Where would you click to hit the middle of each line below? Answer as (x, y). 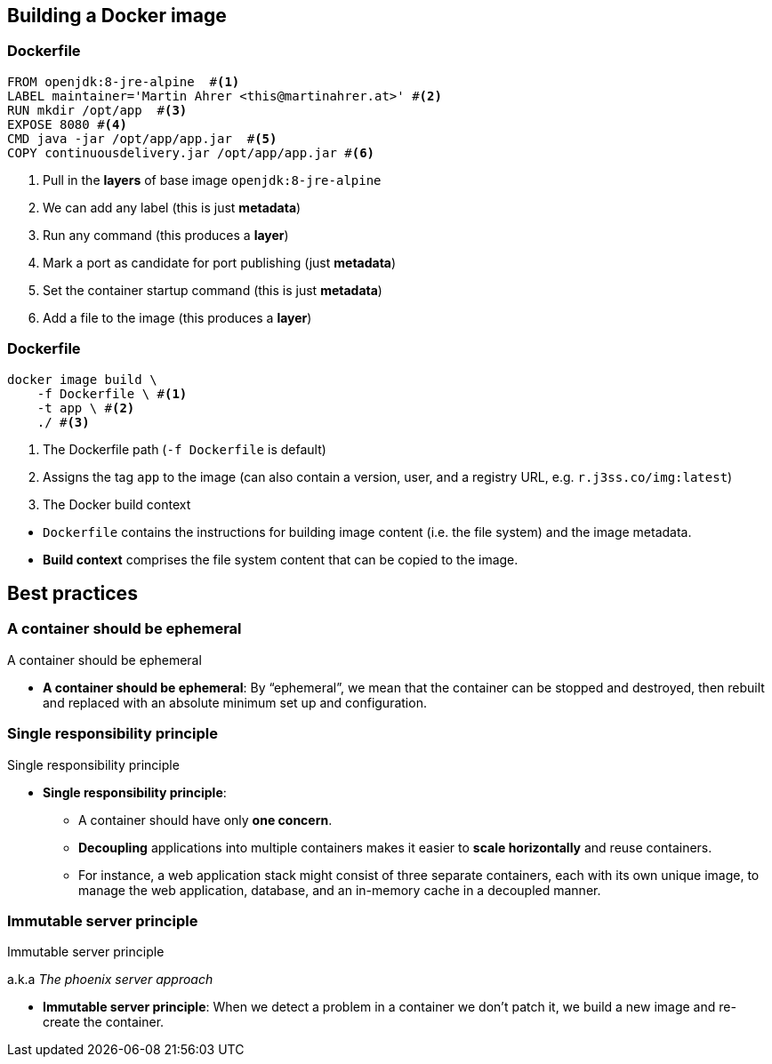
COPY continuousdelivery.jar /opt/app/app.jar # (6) (191, 152)
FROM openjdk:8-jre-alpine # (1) (124, 81)
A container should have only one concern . (205, 820)
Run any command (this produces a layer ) (166, 235)
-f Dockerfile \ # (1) (112, 393)
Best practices (72, 593)
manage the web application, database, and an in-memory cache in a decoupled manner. (340, 890)
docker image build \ (82, 379)
